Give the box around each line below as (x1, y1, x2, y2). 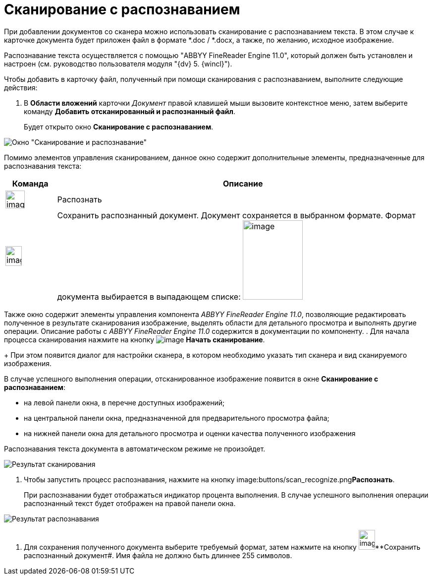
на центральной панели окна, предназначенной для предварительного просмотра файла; (24, 413, 329, 422)
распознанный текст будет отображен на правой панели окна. (24, 499, 236, 508)
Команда (12, 178, 49, 189)
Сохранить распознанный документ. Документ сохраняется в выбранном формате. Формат (57, 210, 416, 220)
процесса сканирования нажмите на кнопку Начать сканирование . (4, 335, 265, 344)
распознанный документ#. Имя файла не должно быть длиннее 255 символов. (24, 551, 292, 560)
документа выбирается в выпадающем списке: (57, 291, 241, 302)
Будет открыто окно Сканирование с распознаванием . (24, 122, 214, 131)
